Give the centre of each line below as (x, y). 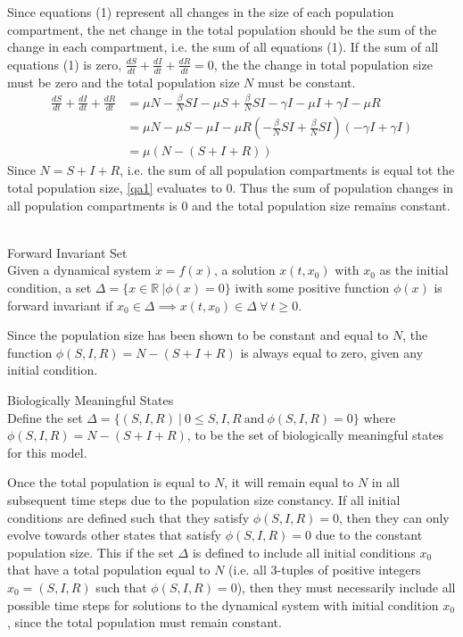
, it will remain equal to (289, 482)
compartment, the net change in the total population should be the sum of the (222, 29)
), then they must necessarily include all (346, 587)
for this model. (47, 452)
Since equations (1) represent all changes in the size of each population (201, 12)
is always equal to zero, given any (332, 352)
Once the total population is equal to (109, 482)
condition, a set (50, 287)
